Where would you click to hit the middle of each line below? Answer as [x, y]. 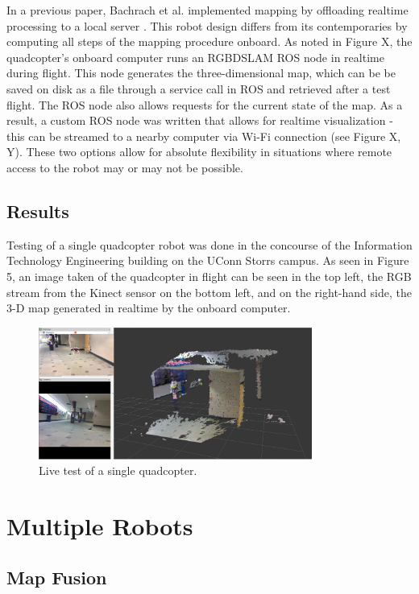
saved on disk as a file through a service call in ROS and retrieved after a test [199, 88]
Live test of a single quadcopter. [118, 470]
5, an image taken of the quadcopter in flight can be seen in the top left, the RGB [209, 276]
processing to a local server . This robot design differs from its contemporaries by [207, 25]
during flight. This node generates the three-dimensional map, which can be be [201, 73]
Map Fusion [57, 577]
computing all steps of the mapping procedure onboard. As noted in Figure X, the [209, 41]
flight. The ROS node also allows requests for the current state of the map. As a [205, 104]
